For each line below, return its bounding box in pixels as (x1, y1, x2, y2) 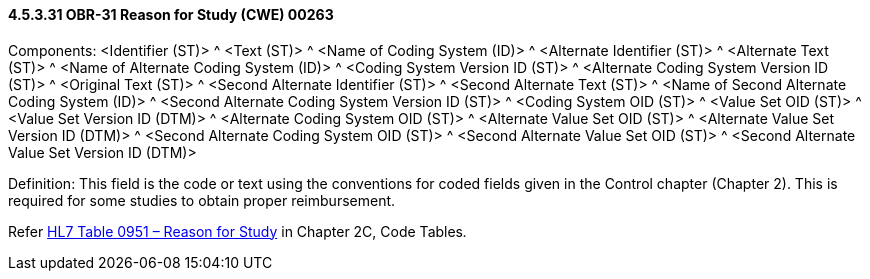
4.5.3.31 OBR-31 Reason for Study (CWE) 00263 (8, 6, 334, 23)
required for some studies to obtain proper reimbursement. (8, 191, 396, 209)
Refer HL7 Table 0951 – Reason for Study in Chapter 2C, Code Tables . (8, 222, 468, 240)
